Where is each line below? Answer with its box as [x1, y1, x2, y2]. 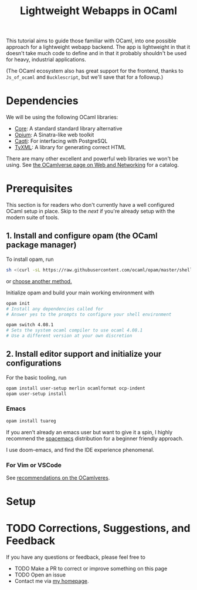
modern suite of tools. [6, 214, 60, 221]
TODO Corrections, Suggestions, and [6, 522, 191, 535]
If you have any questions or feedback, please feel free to [6, 554, 145, 561]
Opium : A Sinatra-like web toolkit [14, 131, 94, 139]
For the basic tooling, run [6, 374, 67, 381]
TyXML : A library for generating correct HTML [14, 144, 126, 151]
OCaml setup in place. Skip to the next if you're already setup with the [6, 207, 175, 215]
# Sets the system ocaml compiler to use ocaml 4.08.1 [6, 327, 143, 333]
